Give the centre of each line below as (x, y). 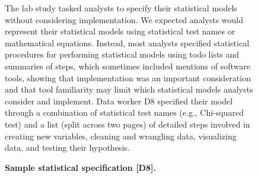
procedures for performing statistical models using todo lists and (122, 54)
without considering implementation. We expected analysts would (124, 19)
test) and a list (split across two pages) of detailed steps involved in (128, 124)
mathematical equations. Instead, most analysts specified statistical (127, 42)
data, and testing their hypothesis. (67, 147)
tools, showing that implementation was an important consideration (128, 77)
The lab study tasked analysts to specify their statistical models (121, 8)
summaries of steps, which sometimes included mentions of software (128, 66)
